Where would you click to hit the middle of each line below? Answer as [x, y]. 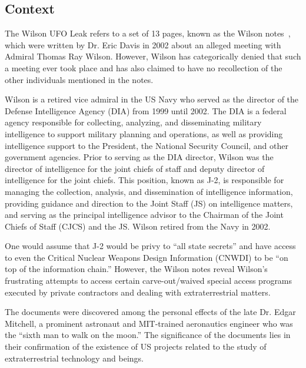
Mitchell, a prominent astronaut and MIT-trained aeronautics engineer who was [149, 323]
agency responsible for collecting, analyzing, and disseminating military [133, 122]
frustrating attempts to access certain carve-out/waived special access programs [149, 281]
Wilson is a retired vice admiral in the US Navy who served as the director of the [152, 99]
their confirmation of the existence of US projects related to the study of [136, 347]
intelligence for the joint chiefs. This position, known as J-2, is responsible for [144, 180]
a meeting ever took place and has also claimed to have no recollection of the [144, 67]
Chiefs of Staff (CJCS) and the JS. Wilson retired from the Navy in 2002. [138, 226]
